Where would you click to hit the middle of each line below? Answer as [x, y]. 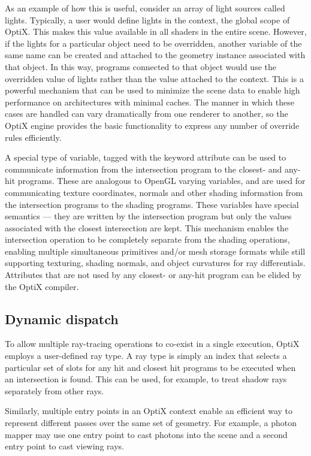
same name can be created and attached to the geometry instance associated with [155, 55]
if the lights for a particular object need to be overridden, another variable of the [153, 43]
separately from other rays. [55, 390]
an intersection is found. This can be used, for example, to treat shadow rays [146, 379]
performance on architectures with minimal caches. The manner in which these [150, 102]
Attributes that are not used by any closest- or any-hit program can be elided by [153, 275]
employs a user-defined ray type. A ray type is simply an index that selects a [146, 356]
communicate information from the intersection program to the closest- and [144, 169]
